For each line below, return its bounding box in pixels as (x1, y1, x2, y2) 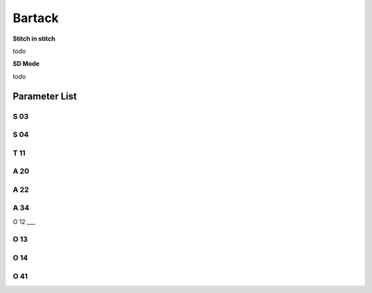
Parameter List (12, 90, 77, 102)
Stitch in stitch (12, 34, 55, 43)
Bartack (12, 10, 59, 26)
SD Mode (12, 59, 40, 68)
